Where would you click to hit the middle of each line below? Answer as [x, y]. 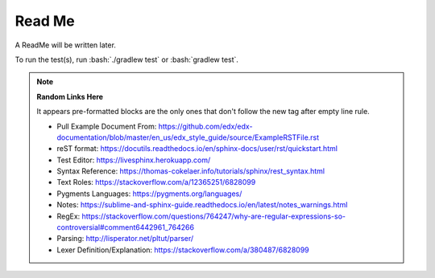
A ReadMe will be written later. [66, 45]
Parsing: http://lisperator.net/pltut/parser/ [125, 239]
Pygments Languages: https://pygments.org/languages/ [149, 194]
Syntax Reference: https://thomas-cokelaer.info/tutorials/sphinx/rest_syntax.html [191, 171]
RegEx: [68, 216]
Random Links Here [70, 96]
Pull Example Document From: [107, 126]
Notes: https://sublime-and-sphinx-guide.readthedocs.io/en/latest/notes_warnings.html [202, 205]
